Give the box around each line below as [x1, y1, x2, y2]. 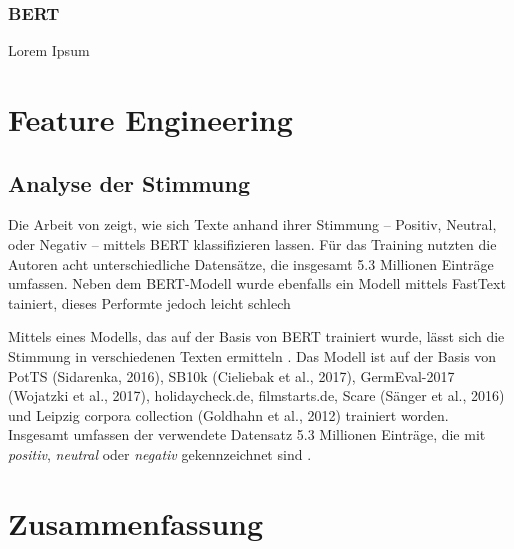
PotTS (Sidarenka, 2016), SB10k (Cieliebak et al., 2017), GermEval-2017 [8, 365, 455, 386]
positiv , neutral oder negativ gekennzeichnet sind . [8, 443, 312, 464]
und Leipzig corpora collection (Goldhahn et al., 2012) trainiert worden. [8, 404, 449, 425]
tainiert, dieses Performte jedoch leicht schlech [8, 292, 291, 313]
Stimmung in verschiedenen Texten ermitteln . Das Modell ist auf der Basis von [8, 345, 497, 366]
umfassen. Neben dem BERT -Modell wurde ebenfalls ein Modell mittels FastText [8, 273, 506, 294]
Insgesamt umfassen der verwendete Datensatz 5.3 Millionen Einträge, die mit [8, 424, 486, 445]
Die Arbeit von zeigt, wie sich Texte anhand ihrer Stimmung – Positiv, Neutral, [8, 214, 497, 235]
